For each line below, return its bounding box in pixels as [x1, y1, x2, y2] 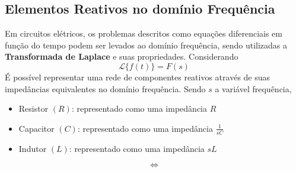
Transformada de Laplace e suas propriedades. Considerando [5, 50, 238, 63]
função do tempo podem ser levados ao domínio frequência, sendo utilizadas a [5, 38, 287, 51]
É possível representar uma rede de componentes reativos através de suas [5, 70, 270, 83]
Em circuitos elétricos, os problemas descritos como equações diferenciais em [5, 27, 282, 40]
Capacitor [18, 122, 55, 134]
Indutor [18, 142, 47, 154]
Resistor [18, 102, 49, 115]
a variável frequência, [215, 82, 292, 95]
